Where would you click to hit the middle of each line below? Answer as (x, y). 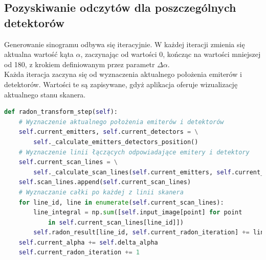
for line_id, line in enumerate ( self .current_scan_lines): (121, 202)
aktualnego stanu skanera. (45, 94)
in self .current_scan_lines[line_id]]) (116, 222)
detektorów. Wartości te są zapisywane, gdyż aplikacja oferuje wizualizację (121, 84)
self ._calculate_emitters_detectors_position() (116, 142)
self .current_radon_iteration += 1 (79, 253)
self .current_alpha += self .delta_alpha (88, 242)
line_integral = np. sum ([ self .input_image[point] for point (138, 213)
